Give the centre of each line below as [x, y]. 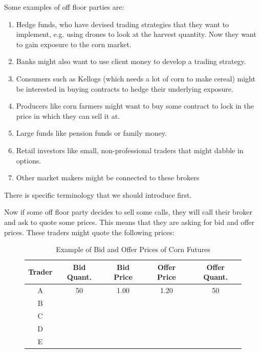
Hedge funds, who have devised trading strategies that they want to [123, 24]
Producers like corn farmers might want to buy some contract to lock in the [135, 106]
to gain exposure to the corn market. [74, 44]
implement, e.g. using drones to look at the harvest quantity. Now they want [136, 34]
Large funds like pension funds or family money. [91, 133]
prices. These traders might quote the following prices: [89, 232]
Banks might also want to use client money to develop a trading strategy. [131, 61]
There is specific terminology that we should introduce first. [98, 194]
